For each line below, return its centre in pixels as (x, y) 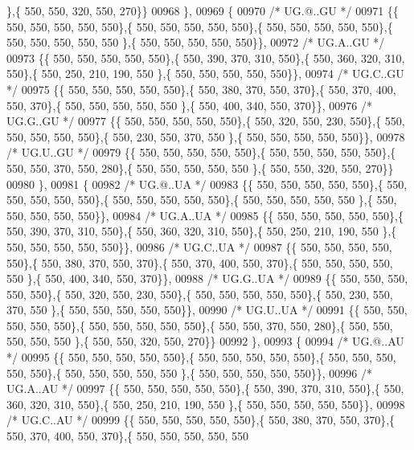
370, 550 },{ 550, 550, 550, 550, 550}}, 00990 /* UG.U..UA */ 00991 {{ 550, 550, (207, 310)
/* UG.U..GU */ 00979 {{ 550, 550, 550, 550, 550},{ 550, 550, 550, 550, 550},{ (201, 152)
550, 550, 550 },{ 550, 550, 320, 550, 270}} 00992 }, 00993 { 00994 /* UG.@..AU (205, 341)
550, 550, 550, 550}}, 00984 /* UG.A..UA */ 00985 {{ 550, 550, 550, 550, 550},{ (205, 215)
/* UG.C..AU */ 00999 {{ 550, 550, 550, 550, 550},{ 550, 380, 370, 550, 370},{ (201, 420)
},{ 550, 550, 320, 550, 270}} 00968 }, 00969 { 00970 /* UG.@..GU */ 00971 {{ (203, 10)
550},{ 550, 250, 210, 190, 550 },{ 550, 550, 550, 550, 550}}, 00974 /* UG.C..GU (205, 74)
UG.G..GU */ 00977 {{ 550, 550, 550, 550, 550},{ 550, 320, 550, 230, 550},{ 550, (206, 121)
